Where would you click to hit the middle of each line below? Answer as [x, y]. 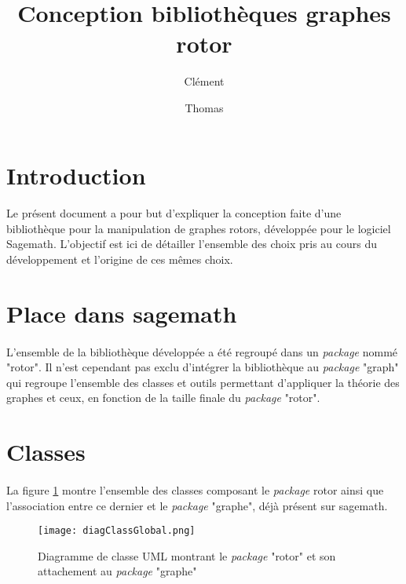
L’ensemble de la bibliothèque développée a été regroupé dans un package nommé [202, 351]
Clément [204, 81]
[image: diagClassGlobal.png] [117, 531]
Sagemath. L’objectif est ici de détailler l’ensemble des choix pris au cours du [192, 244]
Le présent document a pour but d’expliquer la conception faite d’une [174, 213]
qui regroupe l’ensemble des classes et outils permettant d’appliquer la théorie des [203, 382]
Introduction [76, 175]
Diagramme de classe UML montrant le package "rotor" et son [187, 555]
